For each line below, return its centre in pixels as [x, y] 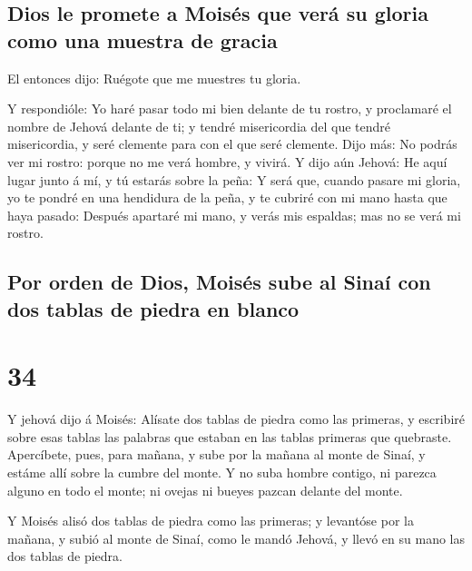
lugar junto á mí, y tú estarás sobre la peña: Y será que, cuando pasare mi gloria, [234, 179]
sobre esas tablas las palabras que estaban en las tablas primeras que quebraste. [230, 436]
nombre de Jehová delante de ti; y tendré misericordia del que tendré [199, 126]
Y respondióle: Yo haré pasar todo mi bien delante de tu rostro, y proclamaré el [230, 108]
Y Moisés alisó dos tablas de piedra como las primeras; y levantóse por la [211, 521]
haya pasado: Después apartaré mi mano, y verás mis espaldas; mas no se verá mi [234, 215]
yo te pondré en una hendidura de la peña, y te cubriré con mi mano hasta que [227, 197]
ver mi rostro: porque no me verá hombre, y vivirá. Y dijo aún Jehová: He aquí [227, 161]
